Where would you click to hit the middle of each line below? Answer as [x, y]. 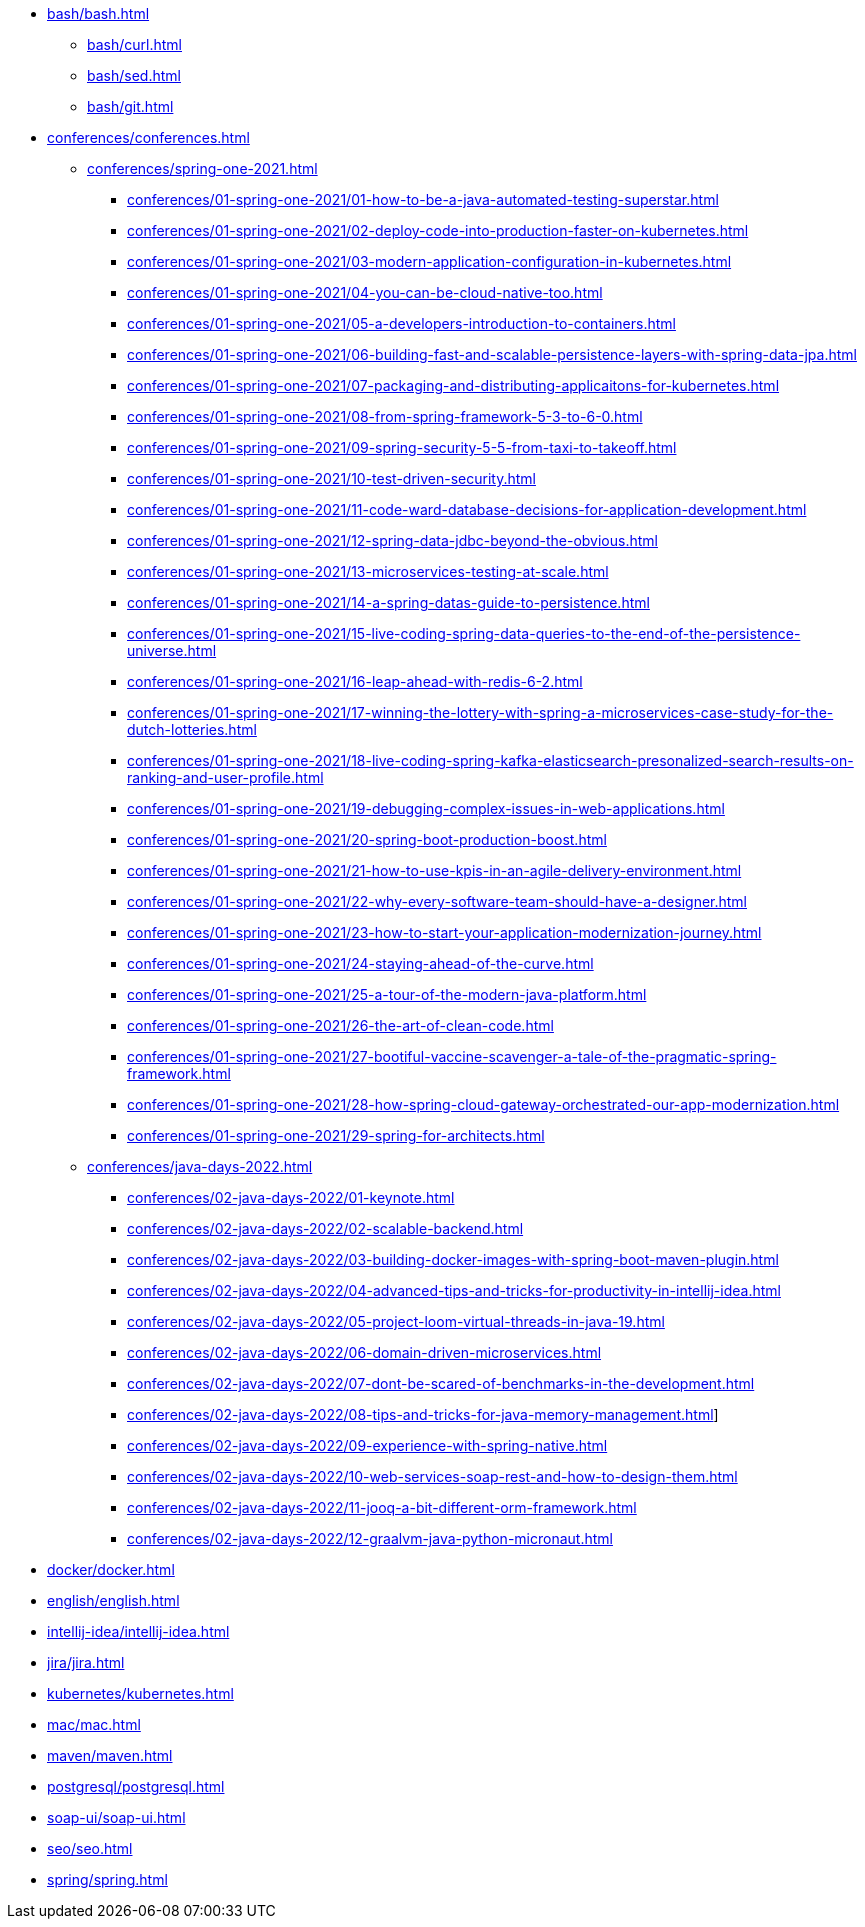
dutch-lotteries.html [192, 729]
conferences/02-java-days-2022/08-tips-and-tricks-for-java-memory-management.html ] [423, 1414]
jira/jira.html [86, 1662]
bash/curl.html [134, 44]
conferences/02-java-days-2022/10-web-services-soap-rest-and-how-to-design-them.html [432, 1476]
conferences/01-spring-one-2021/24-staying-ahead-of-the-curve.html [360, 963]
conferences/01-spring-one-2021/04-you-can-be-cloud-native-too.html [365, 292]
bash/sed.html [134, 75]
